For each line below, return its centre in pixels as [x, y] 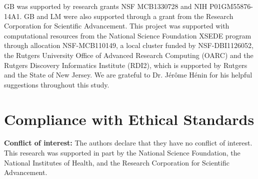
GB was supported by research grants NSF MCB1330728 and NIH [106, 6]
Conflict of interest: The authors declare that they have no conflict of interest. [128, 143]
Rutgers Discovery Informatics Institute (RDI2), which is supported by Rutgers [126, 65]
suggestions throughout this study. [57, 84]
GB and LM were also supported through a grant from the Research [129, 16]
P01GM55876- [231, 6]
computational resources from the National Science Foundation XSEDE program [128, 35]
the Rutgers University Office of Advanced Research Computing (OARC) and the [129, 55]
